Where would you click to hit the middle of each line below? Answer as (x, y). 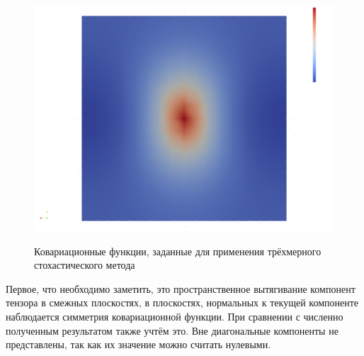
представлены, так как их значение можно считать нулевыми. (138, 344)
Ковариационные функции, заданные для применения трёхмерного (178, 251)
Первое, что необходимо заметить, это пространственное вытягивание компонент (181, 288)
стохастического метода (85, 265)
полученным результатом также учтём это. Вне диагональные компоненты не (172, 330)
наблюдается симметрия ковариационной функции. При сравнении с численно (175, 316)
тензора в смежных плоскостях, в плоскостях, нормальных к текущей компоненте (182, 302)
